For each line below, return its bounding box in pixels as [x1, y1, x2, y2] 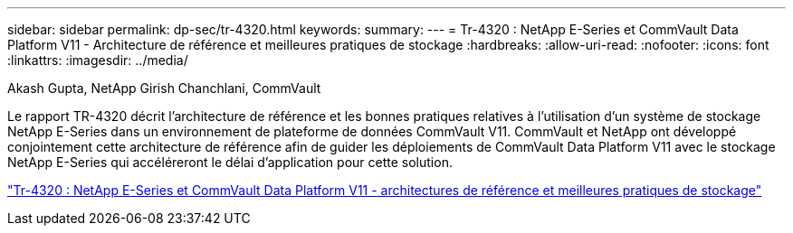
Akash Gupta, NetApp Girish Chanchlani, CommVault [7, 80, 321, 96]
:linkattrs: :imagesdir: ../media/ [7, 52, 188, 68]
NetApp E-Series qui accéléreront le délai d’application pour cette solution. [7, 154, 453, 170]
